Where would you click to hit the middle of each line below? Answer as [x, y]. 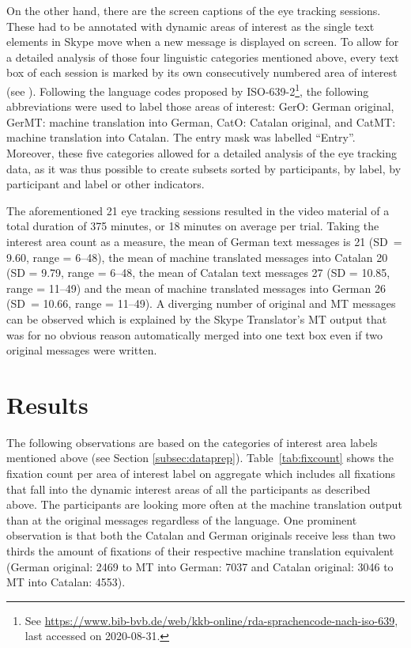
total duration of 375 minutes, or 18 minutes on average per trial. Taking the [193, 226]
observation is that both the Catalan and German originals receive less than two [201, 535]
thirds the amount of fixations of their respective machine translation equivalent [200, 551]
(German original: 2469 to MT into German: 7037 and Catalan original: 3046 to [200, 566]
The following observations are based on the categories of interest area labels [192, 442]
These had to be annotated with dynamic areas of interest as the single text [190, 26]
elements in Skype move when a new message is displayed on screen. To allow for [203, 42]
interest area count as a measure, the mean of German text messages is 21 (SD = [204, 241]
